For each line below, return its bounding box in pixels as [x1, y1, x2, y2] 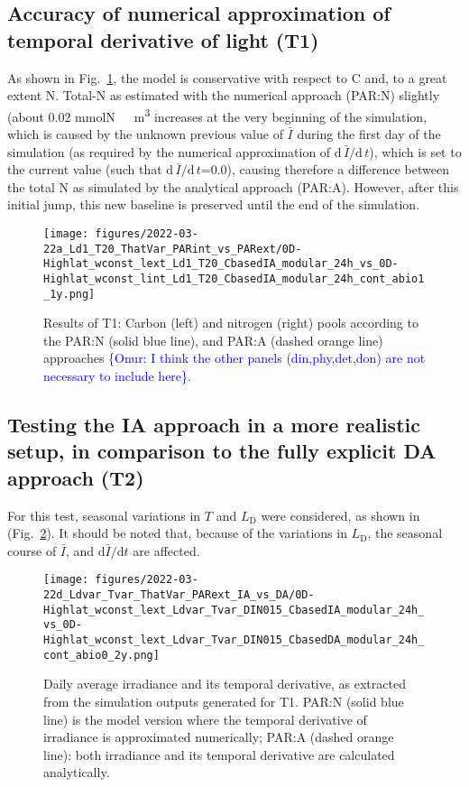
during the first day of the [297, 125, 441, 144]
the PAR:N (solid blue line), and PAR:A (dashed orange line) [43, 330, 383, 349]
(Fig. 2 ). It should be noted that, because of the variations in [7, 523, 347, 542]
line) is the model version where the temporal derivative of [43, 709, 367, 728]
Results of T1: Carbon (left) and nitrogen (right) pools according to [43, 313, 418, 332]
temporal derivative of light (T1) [7, 25, 319, 53]
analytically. [43, 763, 110, 782]
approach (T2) [7, 463, 144, 491]
